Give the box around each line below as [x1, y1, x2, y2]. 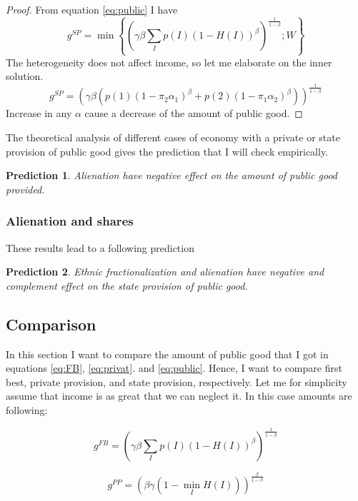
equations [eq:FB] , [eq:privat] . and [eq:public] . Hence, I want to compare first [6, 360, 342, 375]
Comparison [6, 313, 96, 335]
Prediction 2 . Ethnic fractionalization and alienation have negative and [6, 264, 324, 279]
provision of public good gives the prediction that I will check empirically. [6, 143, 329, 158]
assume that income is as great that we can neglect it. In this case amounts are [6, 388, 352, 403]
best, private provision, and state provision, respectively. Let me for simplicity [6, 374, 347, 389]
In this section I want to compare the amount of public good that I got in [6, 346, 329, 361]
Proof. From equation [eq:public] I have [6, 2, 178, 16]
